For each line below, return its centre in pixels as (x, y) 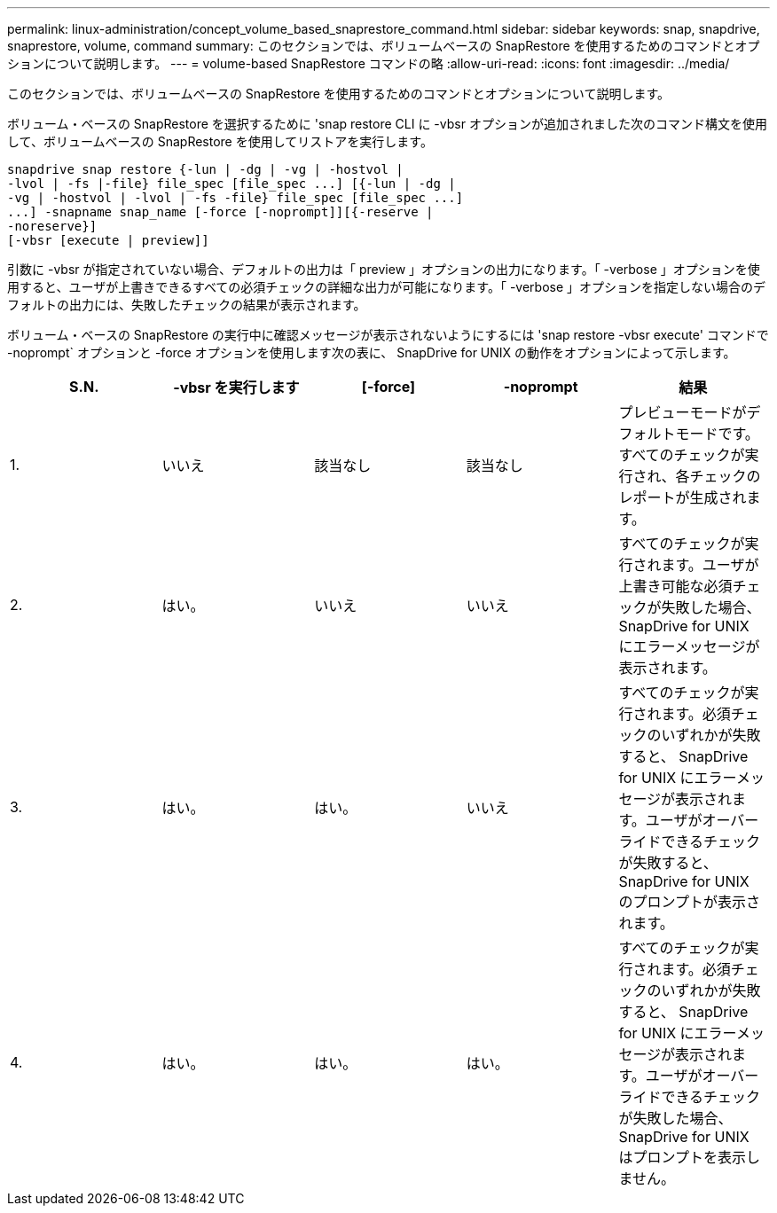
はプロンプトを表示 (682, 1157)
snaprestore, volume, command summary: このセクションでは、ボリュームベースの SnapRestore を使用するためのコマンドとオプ (384, 46)
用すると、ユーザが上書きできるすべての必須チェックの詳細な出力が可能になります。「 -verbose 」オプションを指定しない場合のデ (387, 287)
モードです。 (717, 434)
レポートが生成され (683, 497)
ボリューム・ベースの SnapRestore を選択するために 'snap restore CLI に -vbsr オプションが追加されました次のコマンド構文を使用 (387, 124)
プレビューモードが (683, 412)
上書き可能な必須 (675, 586)
